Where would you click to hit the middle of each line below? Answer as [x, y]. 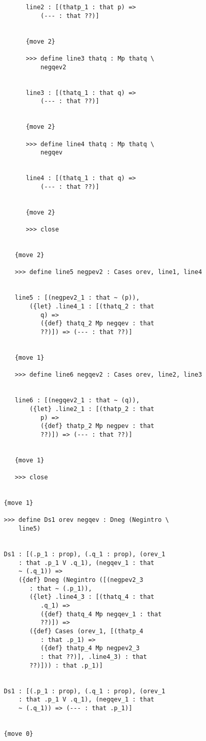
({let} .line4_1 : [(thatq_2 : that [92, 306]
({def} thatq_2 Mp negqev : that [97, 324]
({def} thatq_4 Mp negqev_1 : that [101, 614]
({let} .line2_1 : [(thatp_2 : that [92, 409]
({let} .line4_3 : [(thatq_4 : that [92, 597]
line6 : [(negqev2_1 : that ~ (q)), [77, 401]
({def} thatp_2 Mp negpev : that [97, 426]
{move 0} [18, 734]
